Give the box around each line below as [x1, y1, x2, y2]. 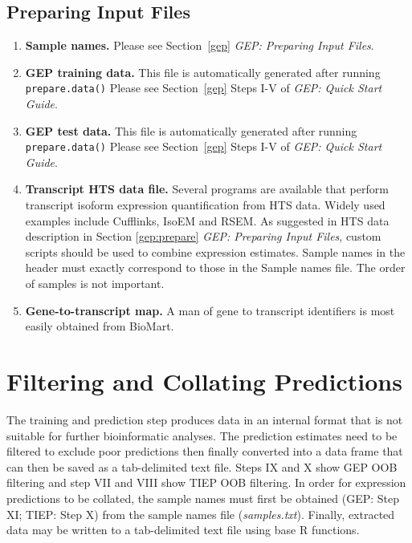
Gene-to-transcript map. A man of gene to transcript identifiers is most [25, 302, 395, 318]
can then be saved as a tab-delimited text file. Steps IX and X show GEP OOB [6, 458, 398, 475]
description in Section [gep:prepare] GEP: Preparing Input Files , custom [25, 228, 381, 245]
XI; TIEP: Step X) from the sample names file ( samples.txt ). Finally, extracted [6, 505, 395, 522]
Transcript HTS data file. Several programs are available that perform [25, 180, 389, 197]
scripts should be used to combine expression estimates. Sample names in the [25, 243, 406, 260]
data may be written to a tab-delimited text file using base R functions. [6, 521, 360, 538]
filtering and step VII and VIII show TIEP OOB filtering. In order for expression [6, 474, 406, 491]
